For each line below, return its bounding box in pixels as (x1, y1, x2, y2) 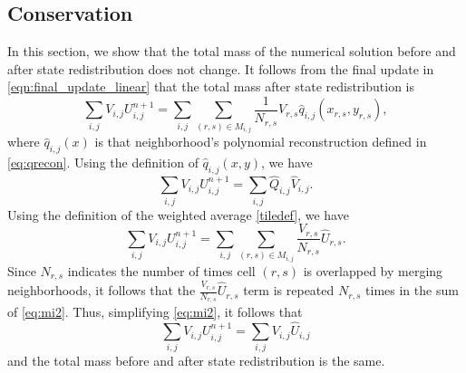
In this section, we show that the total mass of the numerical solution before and (7, 42, 456, 61)
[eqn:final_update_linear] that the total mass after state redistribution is (7, 77, 414, 96)
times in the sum (365, 281, 459, 300)
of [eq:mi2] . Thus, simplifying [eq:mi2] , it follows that (7, 302, 303, 321)
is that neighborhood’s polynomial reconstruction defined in (94, 132, 427, 151)
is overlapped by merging (303, 261, 443, 280)
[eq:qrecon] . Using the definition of (7, 153, 199, 172)
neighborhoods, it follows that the (7, 281, 196, 300)
